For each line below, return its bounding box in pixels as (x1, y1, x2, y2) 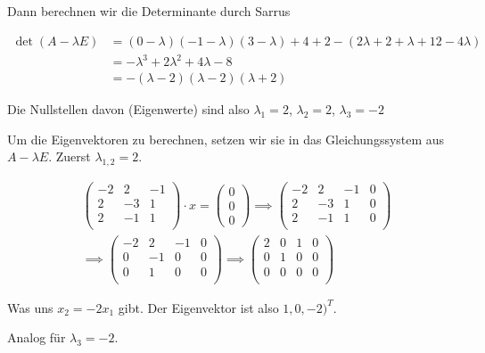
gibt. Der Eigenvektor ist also (118, 298, 279, 316)
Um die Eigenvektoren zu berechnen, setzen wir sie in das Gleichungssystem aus (7, 129, 445, 148)
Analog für (7, 328, 66, 347)
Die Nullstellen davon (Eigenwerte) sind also (7, 100, 250, 119)
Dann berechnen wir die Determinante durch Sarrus (7, 2, 291, 20)
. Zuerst (48, 147, 91, 166)
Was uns (7, 298, 53, 316)
